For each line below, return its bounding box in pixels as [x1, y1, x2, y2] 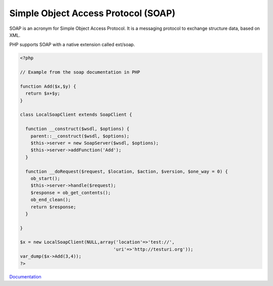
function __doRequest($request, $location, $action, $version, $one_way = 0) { [25, 169, 229, 174]
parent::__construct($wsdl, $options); [30, 133, 130, 139]
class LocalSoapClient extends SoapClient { [20, 112, 132, 117]
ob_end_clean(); [30, 197, 71, 202]
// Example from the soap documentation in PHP [20, 69, 140, 75]
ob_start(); [30, 175, 61, 181]
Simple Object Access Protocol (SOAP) [9, 8, 175, 19]
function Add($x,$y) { [20, 84, 76, 89]
